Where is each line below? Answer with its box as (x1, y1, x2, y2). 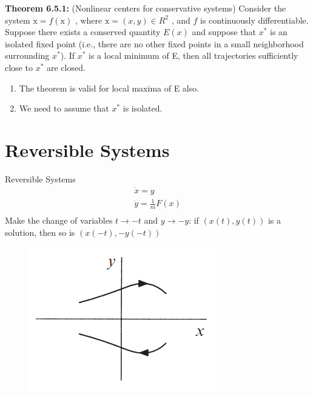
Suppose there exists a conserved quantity (5, 25, 161, 38)
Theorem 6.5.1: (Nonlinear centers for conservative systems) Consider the (5, 2, 286, 14)
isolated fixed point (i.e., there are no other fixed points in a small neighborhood (5, 37, 304, 50)
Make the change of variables (5, 214, 113, 227)
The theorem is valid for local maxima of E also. (19, 81, 200, 94)
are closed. (46, 61, 86, 73)
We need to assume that (19, 102, 109, 115)
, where (75, 13, 103, 26)
